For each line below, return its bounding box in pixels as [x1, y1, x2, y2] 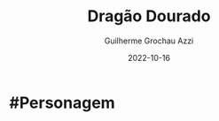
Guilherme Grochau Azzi [104, 35, 194, 46]
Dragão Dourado [87, 6, 211, 26]
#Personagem [9, 93, 115, 112]
